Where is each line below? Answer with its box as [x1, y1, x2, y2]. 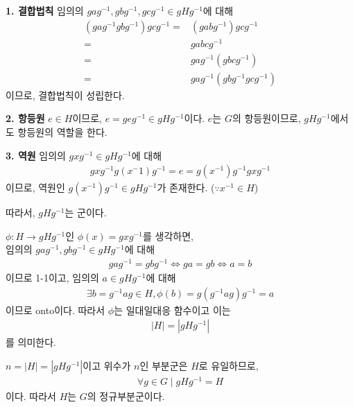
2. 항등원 [6, 111, 45, 125]
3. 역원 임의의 [6, 148, 66, 162]
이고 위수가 [83, 358, 131, 372]
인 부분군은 [139, 358, 188, 372]
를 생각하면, [143, 228, 194, 243]
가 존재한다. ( [157, 180, 215, 195]
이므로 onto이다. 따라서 [6, 302, 105, 317]
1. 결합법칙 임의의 [6, 3, 84, 17]
